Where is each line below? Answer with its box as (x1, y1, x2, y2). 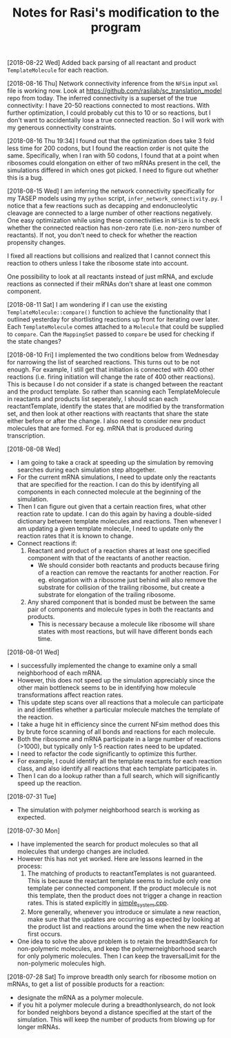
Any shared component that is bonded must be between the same (27, 598, 216, 606)
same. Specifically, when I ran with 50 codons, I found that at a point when (7, 151, 219, 160)
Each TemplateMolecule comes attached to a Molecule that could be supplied (7, 323, 224, 331)
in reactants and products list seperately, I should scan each (7, 395, 178, 403)
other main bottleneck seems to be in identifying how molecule (17, 683, 197, 692)
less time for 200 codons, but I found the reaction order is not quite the (7, 144, 209, 153)
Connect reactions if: (17, 539, 77, 548)
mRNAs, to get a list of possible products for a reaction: (7, 980, 165, 988)
